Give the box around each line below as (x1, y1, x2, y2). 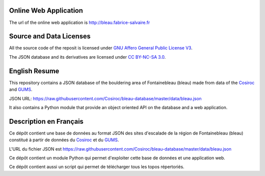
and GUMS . (9, 87, 33, 92)
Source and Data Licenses (9, 32, 91, 41)
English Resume (9, 66, 59, 75)
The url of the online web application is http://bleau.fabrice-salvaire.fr (9, 20, 150, 25)
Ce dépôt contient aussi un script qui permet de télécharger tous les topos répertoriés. (9, 164, 185, 170)
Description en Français (9, 117, 83, 126)
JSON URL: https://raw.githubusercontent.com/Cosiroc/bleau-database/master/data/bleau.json (9, 95, 202, 101)
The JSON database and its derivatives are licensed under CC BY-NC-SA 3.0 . (9, 54, 166, 60)
